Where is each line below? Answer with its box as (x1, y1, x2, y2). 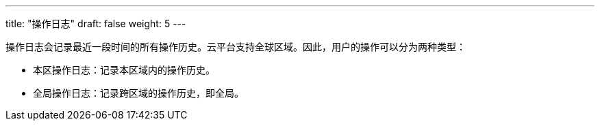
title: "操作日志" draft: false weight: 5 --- (5, 18, 186, 29)
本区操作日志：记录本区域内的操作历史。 (33, 64, 215, 76)
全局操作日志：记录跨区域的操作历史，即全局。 (33, 87, 244, 99)
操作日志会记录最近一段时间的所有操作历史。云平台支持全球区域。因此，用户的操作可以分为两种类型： (5, 41, 466, 52)
